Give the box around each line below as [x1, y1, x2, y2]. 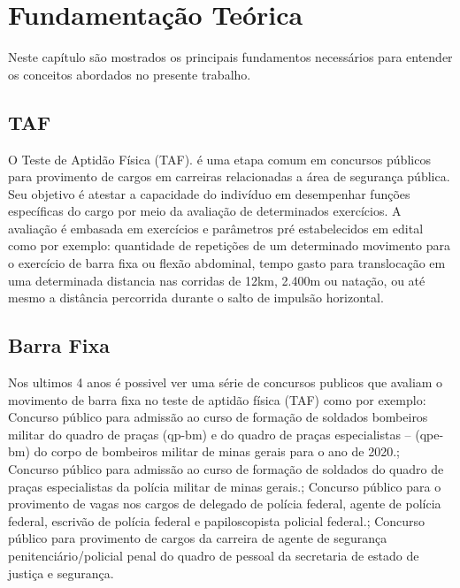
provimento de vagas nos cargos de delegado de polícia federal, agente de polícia [8, 494, 441, 513]
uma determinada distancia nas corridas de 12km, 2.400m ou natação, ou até [8, 271, 425, 289]
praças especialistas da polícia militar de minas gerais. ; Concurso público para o [8, 477, 441, 495]
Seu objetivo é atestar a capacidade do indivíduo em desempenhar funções [8, 184, 410, 202]
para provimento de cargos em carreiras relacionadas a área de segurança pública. [8, 167, 450, 186]
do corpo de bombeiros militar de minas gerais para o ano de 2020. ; [34, 442, 400, 461]
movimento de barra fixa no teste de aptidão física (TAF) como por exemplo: [8, 390, 426, 409]
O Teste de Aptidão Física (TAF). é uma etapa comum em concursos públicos [8, 149, 431, 168]
